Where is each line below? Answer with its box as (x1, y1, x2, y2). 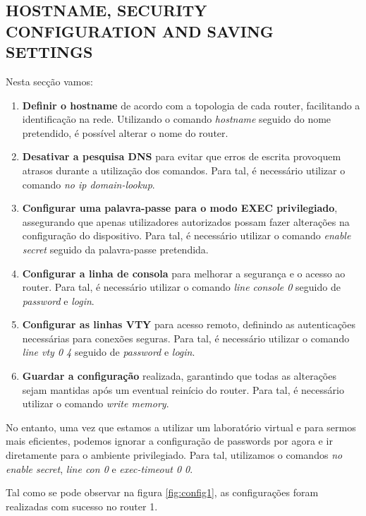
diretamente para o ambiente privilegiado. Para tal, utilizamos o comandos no (6, 448, 343, 462)
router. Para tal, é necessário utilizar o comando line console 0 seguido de (22, 280, 341, 294)
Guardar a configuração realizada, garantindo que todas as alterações (22, 368, 336, 383)
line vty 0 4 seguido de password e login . (22, 344, 195, 359)
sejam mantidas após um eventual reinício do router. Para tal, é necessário (22, 382, 344, 397)
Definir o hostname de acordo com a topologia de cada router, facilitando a (22, 97, 360, 112)
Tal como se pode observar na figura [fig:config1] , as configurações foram (6, 485, 319, 500)
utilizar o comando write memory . (22, 396, 169, 411)
